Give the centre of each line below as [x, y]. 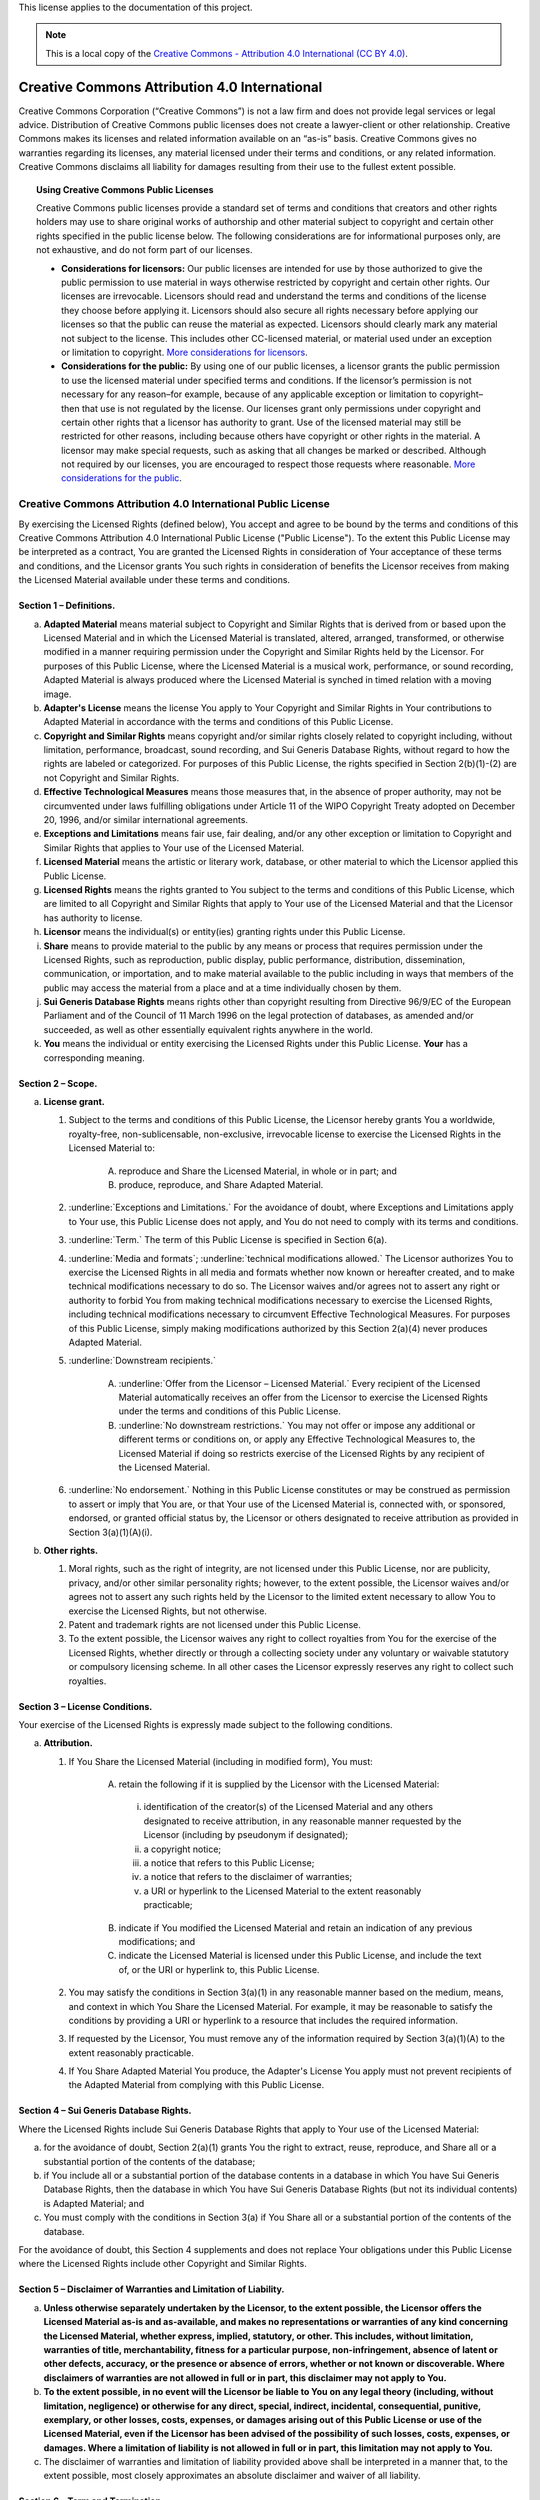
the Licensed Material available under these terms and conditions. [154, 580]
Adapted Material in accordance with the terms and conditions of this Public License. [218, 722]
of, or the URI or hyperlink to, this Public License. [219, 1969]
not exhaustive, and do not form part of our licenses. [144, 250]
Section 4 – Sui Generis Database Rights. [105, 2111]
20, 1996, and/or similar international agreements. [146, 820]
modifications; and [157, 1941]
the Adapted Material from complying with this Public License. [196, 2085]
